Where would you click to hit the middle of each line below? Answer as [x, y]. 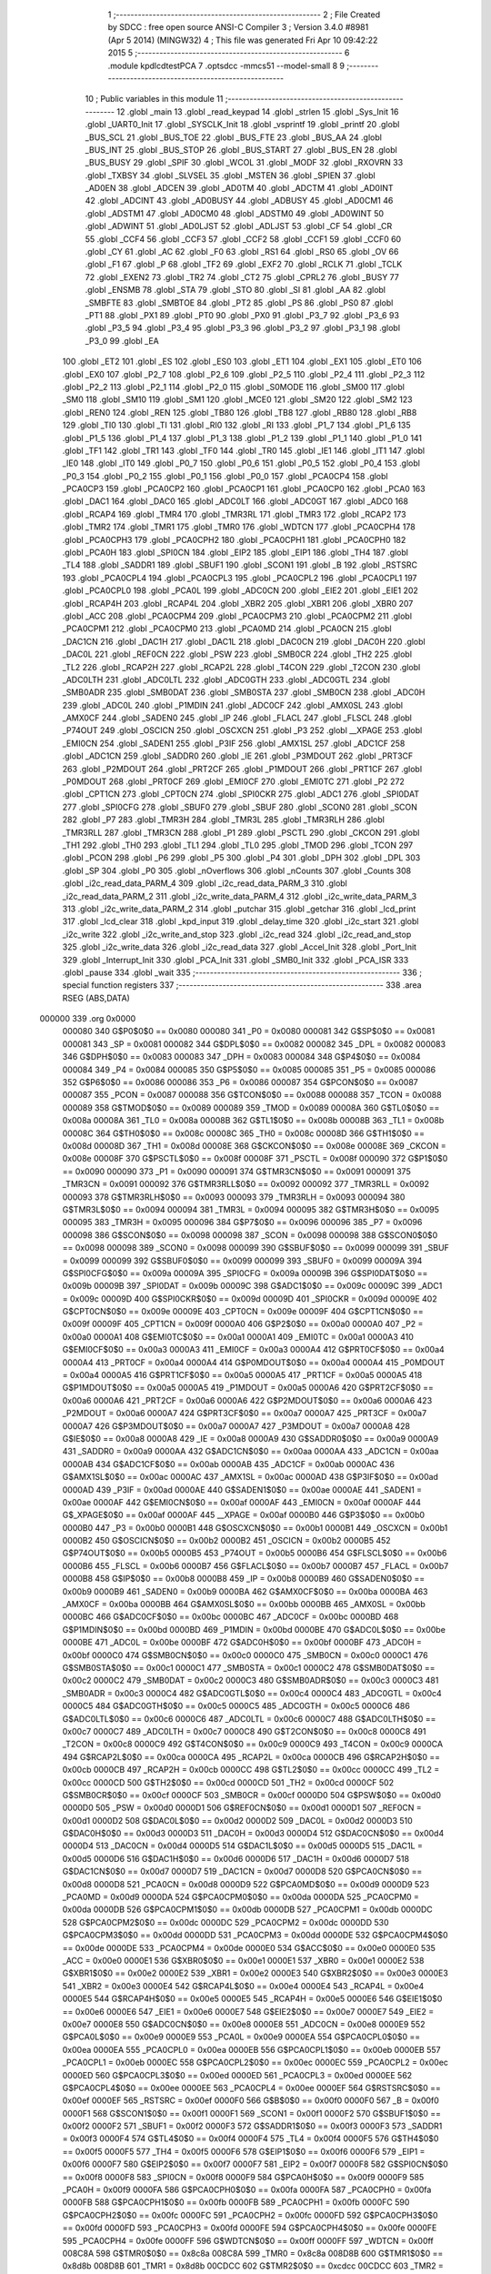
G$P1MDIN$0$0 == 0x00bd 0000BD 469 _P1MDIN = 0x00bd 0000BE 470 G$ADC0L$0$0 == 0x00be [254, 1629]
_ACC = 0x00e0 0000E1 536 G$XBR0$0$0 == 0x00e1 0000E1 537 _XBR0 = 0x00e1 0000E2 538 [243, 1960]
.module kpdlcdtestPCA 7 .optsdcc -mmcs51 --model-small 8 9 [226, 65]
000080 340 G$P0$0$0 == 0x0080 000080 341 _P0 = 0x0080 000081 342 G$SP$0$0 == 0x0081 [249, 1031]
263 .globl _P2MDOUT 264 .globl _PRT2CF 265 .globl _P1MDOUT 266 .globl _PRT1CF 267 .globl [242, 769]
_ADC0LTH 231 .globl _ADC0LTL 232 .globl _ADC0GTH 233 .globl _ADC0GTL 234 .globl [226, 679]
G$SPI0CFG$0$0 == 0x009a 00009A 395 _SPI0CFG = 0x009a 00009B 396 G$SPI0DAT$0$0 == [245, 1273]
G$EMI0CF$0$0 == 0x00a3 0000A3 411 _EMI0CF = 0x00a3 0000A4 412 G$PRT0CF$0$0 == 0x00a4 [253, 1350]
